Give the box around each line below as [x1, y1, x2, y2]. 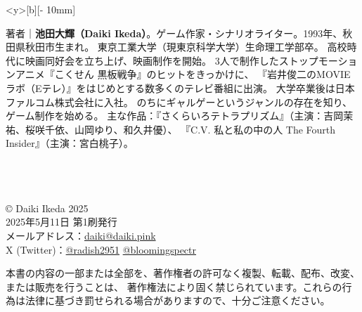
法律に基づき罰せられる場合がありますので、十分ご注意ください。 [25, 293, 330, 308]
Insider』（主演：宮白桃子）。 [6, 136, 134, 150]
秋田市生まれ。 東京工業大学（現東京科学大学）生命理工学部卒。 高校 [25, 39, 347, 54]
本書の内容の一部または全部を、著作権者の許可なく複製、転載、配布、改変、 [6, 266, 360, 280]
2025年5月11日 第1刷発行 [6, 214, 117, 229]
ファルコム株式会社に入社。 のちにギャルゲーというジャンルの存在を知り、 [6, 94, 353, 109]
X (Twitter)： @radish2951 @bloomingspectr [6, 242, 196, 256]
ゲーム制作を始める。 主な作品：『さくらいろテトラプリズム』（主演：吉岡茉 [6, 108, 354, 123]
